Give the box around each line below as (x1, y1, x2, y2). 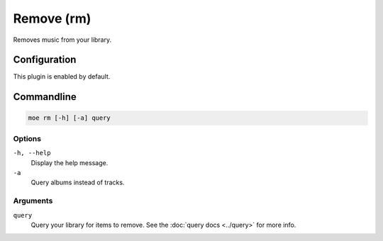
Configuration (13, 54, 77, 66)
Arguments (13, 196, 53, 206)
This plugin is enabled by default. (13, 72, 111, 81)
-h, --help (13, 149, 51, 157)
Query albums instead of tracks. (30, 178, 125, 187)
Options (13, 133, 42, 143)
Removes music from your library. (13, 35, 112, 44)
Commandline (13, 91, 77, 103)
